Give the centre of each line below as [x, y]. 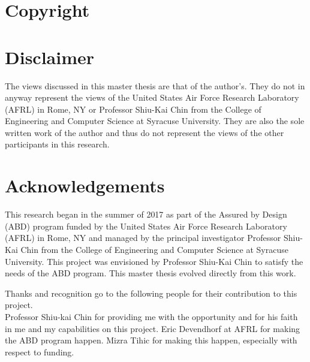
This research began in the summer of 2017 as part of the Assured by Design [146, 214]
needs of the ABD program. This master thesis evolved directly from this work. [151, 273]
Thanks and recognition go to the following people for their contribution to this [151, 293]
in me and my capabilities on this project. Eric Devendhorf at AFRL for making [153, 328]
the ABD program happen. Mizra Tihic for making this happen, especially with [151, 340]
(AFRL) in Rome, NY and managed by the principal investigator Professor [143, 238]
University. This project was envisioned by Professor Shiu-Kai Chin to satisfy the [154, 261]
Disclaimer [50, 57]
